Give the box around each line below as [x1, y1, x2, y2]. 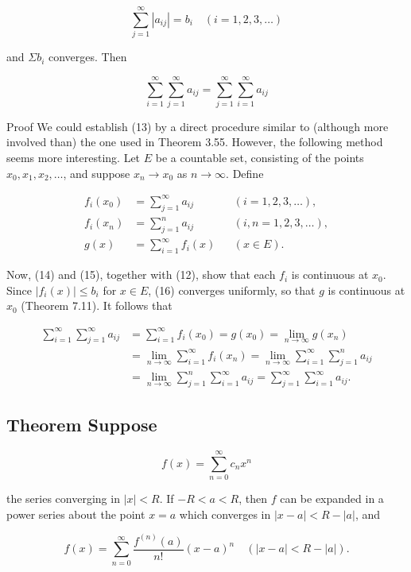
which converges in [179, 505, 271, 522]
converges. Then [48, 48, 127, 65]
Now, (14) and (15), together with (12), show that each [6, 266, 276, 283]
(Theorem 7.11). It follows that [21, 297, 173, 314]
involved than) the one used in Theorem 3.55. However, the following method [6, 133, 383, 150]
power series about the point [6, 505, 145, 522]
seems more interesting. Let [6, 149, 141, 166]
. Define [226, 164, 264, 181]
